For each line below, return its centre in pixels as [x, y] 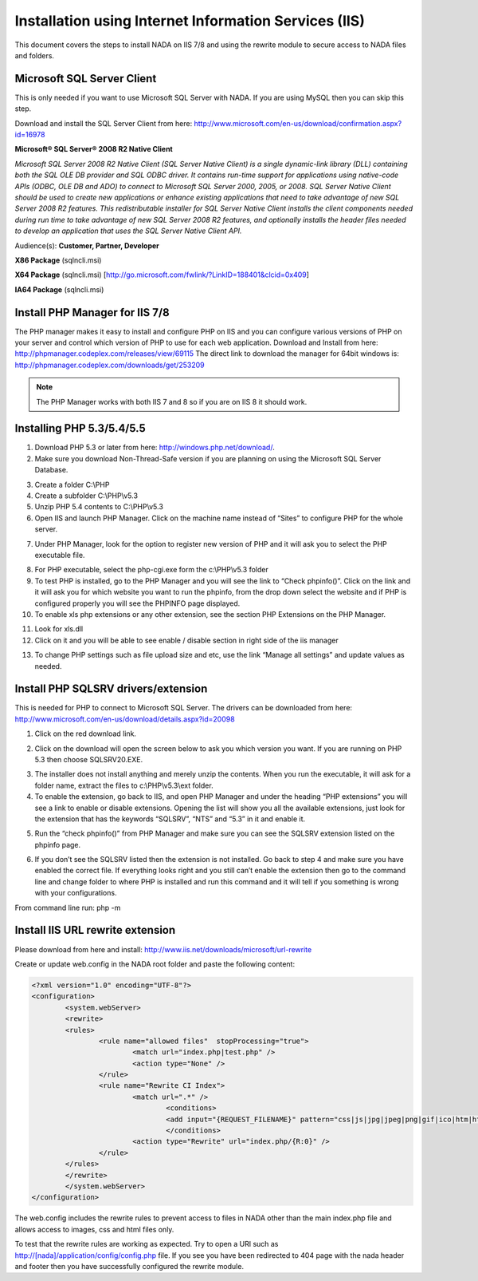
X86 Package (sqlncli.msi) [58, 260]
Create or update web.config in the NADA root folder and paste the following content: [155, 964]
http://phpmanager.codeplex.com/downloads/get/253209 [110, 365]
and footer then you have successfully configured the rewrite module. [129, 1266]
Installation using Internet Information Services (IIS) [190, 21]
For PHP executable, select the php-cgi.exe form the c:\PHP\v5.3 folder [151, 570]
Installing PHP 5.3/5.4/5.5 [80, 428]
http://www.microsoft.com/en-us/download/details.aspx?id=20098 [125, 719]
